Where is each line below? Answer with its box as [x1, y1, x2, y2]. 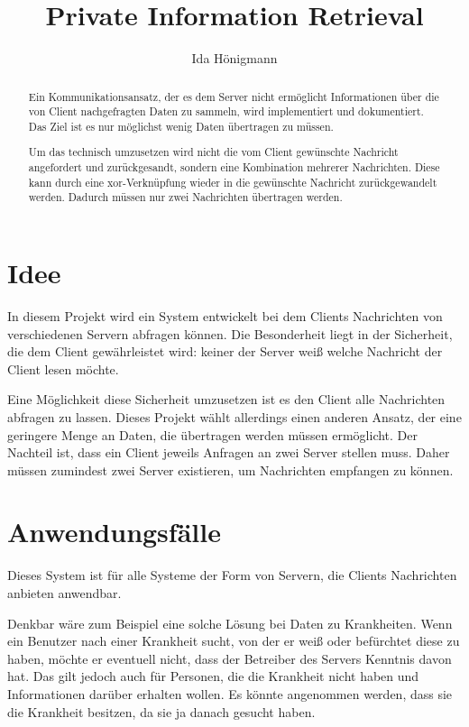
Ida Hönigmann [191, 49, 278, 68]
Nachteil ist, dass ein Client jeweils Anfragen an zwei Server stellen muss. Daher [7, 443, 450, 462]
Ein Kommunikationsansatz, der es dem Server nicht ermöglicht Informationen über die [28, 88, 439, 104]
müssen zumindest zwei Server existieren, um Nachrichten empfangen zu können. [7, 460, 454, 479]
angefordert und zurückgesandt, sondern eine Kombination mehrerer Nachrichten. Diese [28, 160, 440, 175]
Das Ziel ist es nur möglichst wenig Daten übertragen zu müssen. [28, 118, 334, 133]
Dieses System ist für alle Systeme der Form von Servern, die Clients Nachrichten [7, 566, 457, 584]
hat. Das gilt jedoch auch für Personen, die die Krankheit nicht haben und [7, 667, 419, 686]
